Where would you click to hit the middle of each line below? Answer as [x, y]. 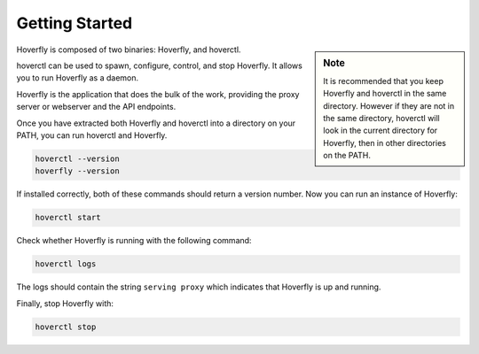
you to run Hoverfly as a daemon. [78, 78]
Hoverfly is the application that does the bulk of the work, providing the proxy [158, 94]
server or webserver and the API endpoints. [96, 107]
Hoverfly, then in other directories [385, 142]
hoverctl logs [66, 264]
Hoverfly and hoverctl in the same [385, 94]
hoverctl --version [77, 158]
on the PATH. [347, 156]
